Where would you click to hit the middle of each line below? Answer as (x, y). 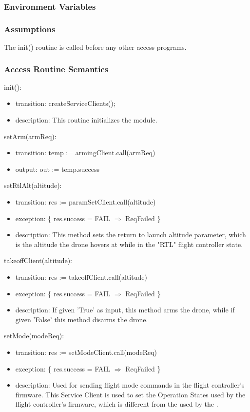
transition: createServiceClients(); (65, 103)
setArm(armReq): (30, 136)
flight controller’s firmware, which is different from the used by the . (117, 404)
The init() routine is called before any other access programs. (95, 47)
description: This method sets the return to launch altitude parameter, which (131, 235)
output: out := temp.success (57, 169)
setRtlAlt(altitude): (33, 185)
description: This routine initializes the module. (86, 120)
